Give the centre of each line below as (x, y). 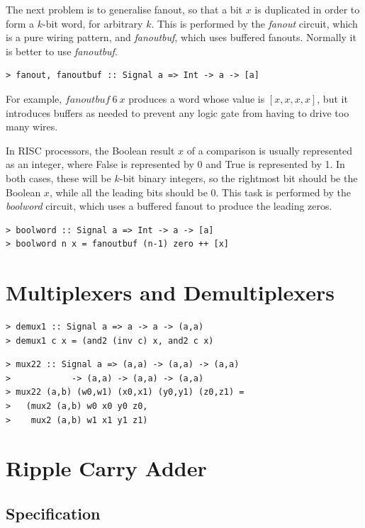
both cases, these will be (58, 178)
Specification (53, 513)
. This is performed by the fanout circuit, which (254, 23)
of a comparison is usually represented (270, 150)
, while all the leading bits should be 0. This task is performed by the (200, 192)
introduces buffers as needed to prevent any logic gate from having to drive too (178, 112)
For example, (34, 98)
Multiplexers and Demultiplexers (170, 292)
